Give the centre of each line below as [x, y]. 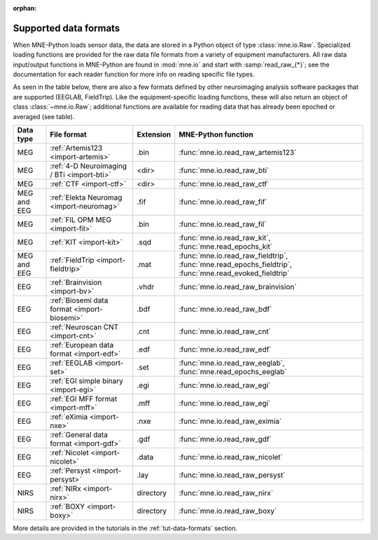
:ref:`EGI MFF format [84, 399]
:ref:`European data [82, 345]
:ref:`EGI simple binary [87, 381]
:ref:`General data [79, 435]
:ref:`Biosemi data [79, 300]
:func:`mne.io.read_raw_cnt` [225, 331]
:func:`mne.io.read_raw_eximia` [230, 422]
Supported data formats [66, 28]
